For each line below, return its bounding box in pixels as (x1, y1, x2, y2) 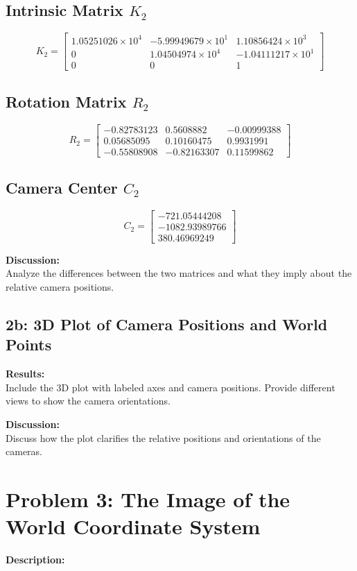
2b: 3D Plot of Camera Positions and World (6, 314, 328, 335)
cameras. (6, 444, 42, 459)
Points (6, 334, 52, 355)
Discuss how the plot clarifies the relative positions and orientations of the (6, 430, 321, 445)
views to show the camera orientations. (6, 393, 171, 408)
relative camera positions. (6, 280, 114, 294)
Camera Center (6, 176, 118, 198)
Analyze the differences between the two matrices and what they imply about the (6, 266, 352, 280)
